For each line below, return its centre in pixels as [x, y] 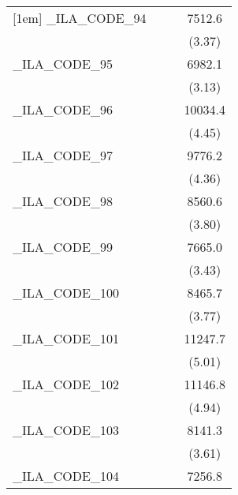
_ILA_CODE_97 [63, 155]
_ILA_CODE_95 [63, 64]
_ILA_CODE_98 [63, 201]
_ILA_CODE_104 [66, 476]
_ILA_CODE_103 [66, 430]
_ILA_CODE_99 [63, 247]
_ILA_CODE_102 [66, 384]
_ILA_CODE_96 [63, 109]
